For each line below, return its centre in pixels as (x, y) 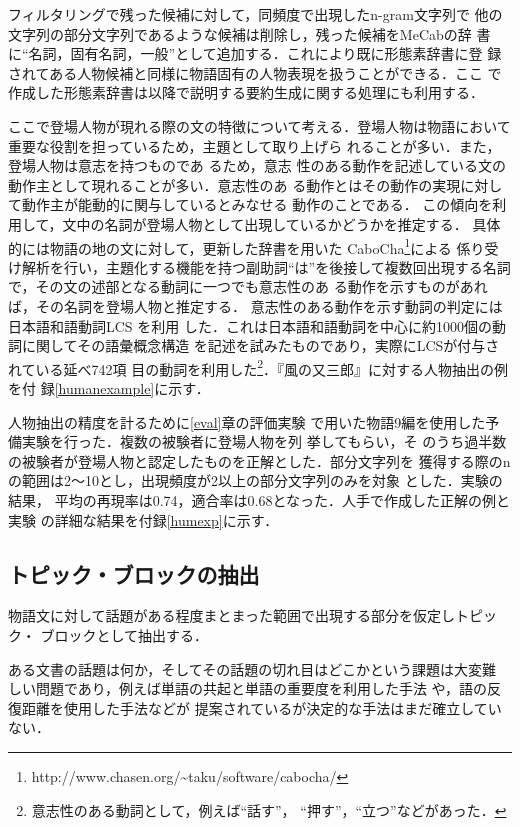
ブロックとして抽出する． (124, 634)
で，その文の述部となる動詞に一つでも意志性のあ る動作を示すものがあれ (248, 286)
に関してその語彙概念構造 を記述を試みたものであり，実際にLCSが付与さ (260, 345)
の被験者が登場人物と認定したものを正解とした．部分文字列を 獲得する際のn (259, 460)
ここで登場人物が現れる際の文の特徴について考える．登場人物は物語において (259, 125)
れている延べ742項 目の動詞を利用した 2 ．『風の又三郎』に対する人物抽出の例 (258, 367)
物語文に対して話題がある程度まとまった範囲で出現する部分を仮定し (232, 615)
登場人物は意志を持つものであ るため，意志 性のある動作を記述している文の (257, 165)
